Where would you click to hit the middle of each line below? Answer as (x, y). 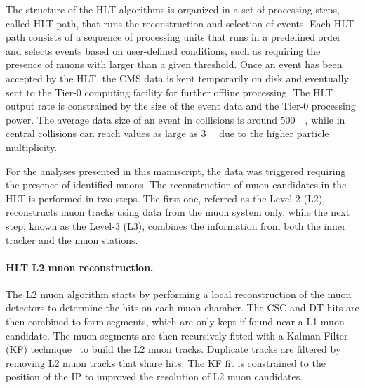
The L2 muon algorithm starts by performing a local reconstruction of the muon (179, 293)
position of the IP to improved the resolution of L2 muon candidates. (154, 376)
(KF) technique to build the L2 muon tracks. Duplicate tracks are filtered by (173, 349)
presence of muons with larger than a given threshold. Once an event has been (174, 64)
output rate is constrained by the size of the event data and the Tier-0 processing (181, 106)
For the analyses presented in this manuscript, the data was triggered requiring (176, 170)
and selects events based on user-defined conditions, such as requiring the (163, 50)
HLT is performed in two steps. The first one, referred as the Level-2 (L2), (165, 198)
